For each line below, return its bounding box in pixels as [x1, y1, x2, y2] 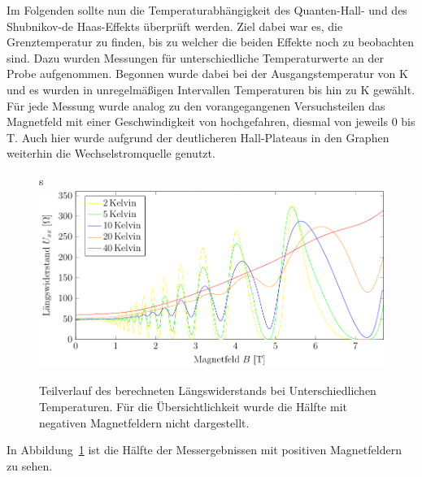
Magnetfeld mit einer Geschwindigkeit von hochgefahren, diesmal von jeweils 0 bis [7, 113, 415, 130]
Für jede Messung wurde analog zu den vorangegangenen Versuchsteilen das [7, 97, 385, 114]
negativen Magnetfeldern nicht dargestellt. [39, 414, 250, 431]
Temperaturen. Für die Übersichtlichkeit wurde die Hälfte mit [39, 398, 347, 415]
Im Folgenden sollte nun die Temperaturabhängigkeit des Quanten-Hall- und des [7, 2, 407, 18]
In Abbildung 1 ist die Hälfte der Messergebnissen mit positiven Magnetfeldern [7, 441, 402, 458]
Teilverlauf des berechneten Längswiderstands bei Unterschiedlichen [39, 382, 376, 399]
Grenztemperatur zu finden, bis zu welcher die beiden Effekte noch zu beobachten [7, 33, 415, 50]
